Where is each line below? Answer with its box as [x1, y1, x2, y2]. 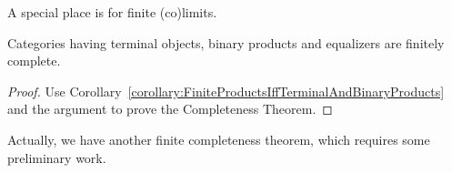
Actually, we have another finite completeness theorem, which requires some [7, 129, 430, 148]
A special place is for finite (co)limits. [7, 3, 217, 21]
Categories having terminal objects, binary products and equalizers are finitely [7, 33, 445, 52]
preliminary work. [7, 148, 106, 167]
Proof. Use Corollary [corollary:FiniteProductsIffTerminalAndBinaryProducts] [7, 81, 445, 100]
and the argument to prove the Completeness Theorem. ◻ [7, 99, 333, 118]
